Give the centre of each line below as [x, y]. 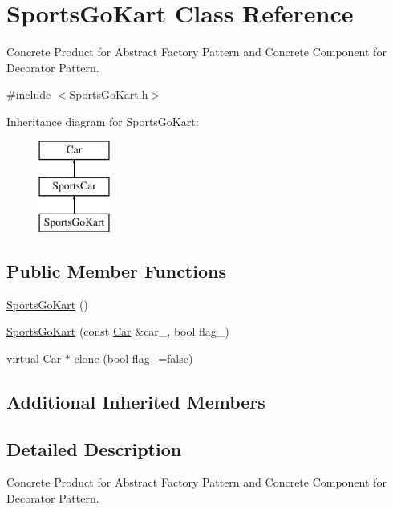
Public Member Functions [116, 270]
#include [29, 94]
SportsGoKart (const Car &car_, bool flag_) [118, 331]
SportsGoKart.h [109, 94]
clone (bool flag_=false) [134, 358]
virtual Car [34, 358]
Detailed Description [94, 448]
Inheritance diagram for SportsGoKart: [103, 121]
